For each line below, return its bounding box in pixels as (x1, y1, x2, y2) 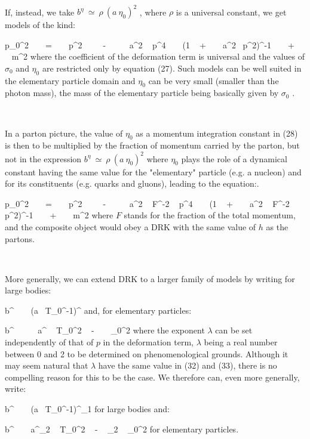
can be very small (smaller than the (148, 74, 279, 86)
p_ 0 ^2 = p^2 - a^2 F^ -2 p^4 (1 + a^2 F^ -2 (5, 197, 290, 209)
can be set (215, 324, 253, 336)
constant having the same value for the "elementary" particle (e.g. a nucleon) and (5, 165, 302, 178)
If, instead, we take (5, 5, 75, 18)
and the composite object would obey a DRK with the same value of (5, 220, 256, 233)
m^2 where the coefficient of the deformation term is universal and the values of (11, 50, 305, 63)
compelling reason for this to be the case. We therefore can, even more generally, (5, 370, 300, 383)
